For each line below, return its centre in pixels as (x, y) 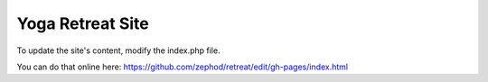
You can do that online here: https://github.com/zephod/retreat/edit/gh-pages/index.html (183, 67)
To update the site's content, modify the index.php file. (118, 50)
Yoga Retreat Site (83, 23)
